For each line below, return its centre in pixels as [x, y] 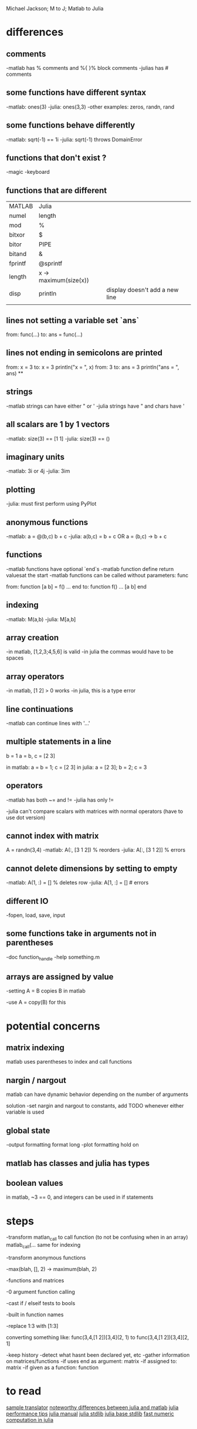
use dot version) [26, 817]
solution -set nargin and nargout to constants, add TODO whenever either [95, 1106]
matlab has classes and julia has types [78, 1163]
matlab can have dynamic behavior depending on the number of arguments [97, 1094]
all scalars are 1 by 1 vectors [58, 424]
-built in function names [35, 1314]
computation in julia [30, 1420]
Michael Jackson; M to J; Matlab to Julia [55, 9]
